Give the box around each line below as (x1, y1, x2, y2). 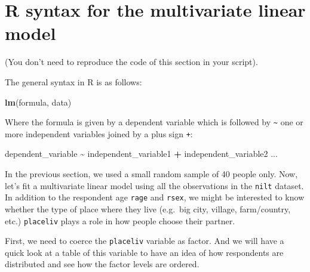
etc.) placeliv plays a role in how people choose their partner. (5, 214, 235, 227)
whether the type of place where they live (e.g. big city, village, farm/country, (5, 202, 291, 215)
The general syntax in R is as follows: (5, 75, 142, 88)
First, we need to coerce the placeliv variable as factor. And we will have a (5, 234, 284, 247)
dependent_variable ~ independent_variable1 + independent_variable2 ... (5, 147, 278, 160)
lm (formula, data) (5, 95, 72, 108)
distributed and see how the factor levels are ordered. (5, 258, 199, 270)
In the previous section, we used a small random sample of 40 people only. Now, (5, 168, 298, 180)
